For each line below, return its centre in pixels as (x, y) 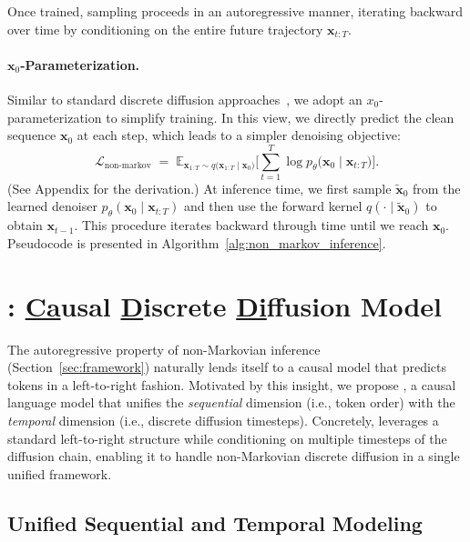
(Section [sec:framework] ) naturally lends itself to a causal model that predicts (227, 367)
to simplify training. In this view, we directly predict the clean (280, 117)
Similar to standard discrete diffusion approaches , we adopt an (185, 99)
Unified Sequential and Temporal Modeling (215, 522)
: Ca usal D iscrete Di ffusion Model (225, 305)
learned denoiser (52, 206)
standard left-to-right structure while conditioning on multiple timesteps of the (227, 438)
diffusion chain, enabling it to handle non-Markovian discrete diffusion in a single (234, 456)
